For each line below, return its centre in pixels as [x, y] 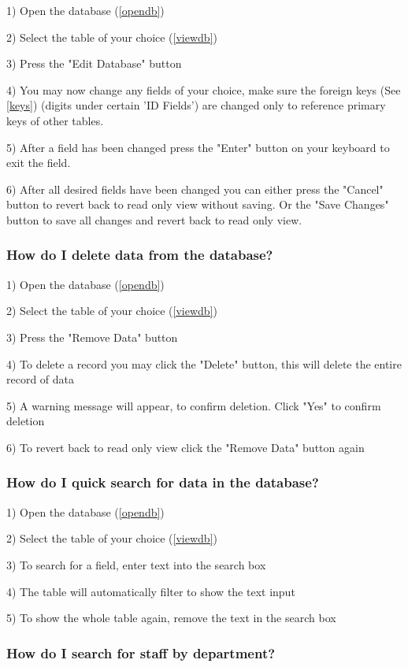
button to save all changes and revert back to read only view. [154, 219]
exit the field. [39, 163]
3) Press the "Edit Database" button [94, 63]
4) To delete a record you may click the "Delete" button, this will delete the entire [204, 363]
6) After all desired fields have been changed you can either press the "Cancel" [195, 189]
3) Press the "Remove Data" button [92, 337]
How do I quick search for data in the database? [163, 482]
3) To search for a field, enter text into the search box [136, 564]
